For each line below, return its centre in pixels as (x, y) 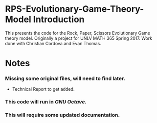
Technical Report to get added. (43, 89)
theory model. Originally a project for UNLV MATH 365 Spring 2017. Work (79, 38)
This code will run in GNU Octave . (46, 102)
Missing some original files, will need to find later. (65, 78)
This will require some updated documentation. (62, 115)
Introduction (59, 19)
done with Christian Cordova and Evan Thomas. (53, 43)
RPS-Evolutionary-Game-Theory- (75, 9)
